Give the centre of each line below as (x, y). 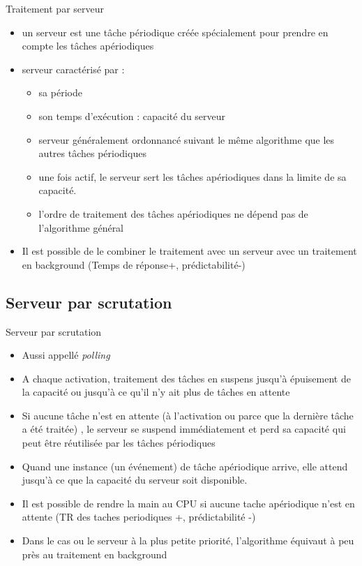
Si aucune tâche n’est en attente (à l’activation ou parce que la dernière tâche (188, 415)
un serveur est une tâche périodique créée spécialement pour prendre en (175, 32)
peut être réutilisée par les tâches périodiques (119, 443)
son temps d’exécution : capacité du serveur (132, 116)
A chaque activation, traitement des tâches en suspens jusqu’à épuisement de (186, 378)
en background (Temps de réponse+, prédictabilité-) (134, 264)
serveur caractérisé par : (73, 69)
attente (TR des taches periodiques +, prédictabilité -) (139, 517)
